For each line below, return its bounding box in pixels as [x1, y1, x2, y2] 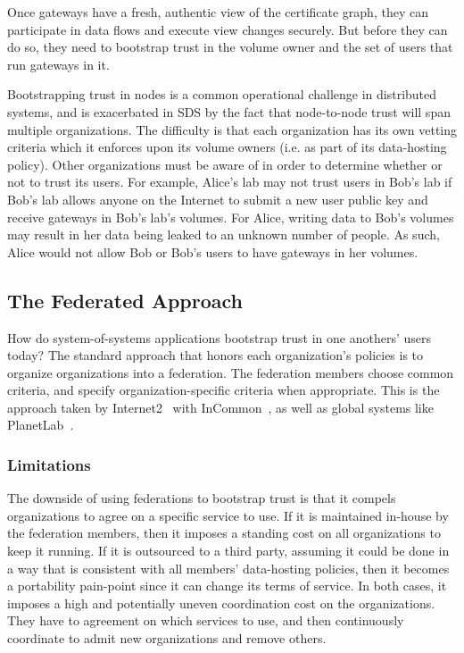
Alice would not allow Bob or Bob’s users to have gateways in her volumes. [7, 242, 418, 261]
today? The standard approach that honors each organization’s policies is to [7, 346, 424, 364]
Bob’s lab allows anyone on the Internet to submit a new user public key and [7, 189, 428, 208]
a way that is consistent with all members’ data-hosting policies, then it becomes [7, 558, 450, 577]
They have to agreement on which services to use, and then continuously [7, 611, 404, 630]
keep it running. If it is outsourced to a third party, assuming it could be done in [7, 541, 450, 560]
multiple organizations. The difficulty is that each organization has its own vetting [7, 120, 457, 138]
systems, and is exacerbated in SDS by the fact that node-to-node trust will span [7, 102, 451, 121]
